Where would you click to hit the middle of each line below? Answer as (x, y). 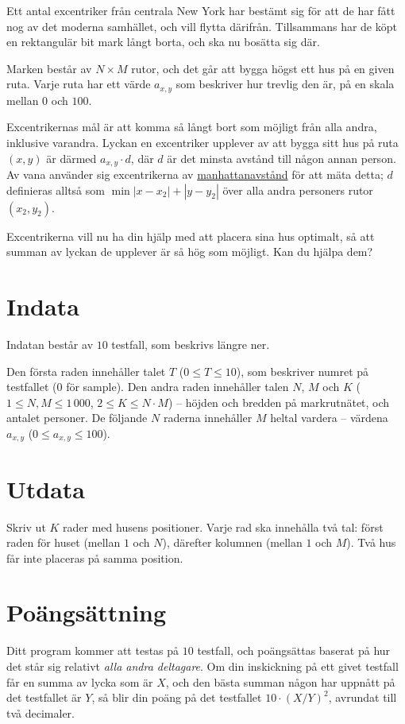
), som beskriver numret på (303, 371)
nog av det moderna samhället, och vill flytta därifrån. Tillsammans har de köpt (202, 26)
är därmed (71, 158)
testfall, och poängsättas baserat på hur (294, 650)
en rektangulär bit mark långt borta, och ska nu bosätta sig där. (163, 42)
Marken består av (49, 68)
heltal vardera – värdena (329, 418)
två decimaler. (40, 712)
